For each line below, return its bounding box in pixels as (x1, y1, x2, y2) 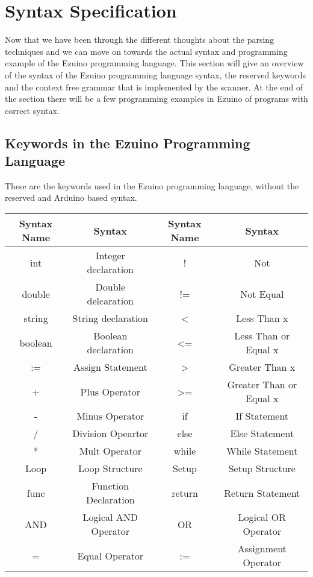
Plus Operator (80, 384, 141, 399)
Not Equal (240, 286, 284, 301)
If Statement (235, 409, 289, 423)
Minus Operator (76, 409, 144, 423)
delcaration (87, 294, 134, 308)
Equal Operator (77, 548, 144, 563)
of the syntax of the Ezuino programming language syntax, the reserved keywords (5, 68, 306, 81)
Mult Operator (79, 444, 141, 458)
